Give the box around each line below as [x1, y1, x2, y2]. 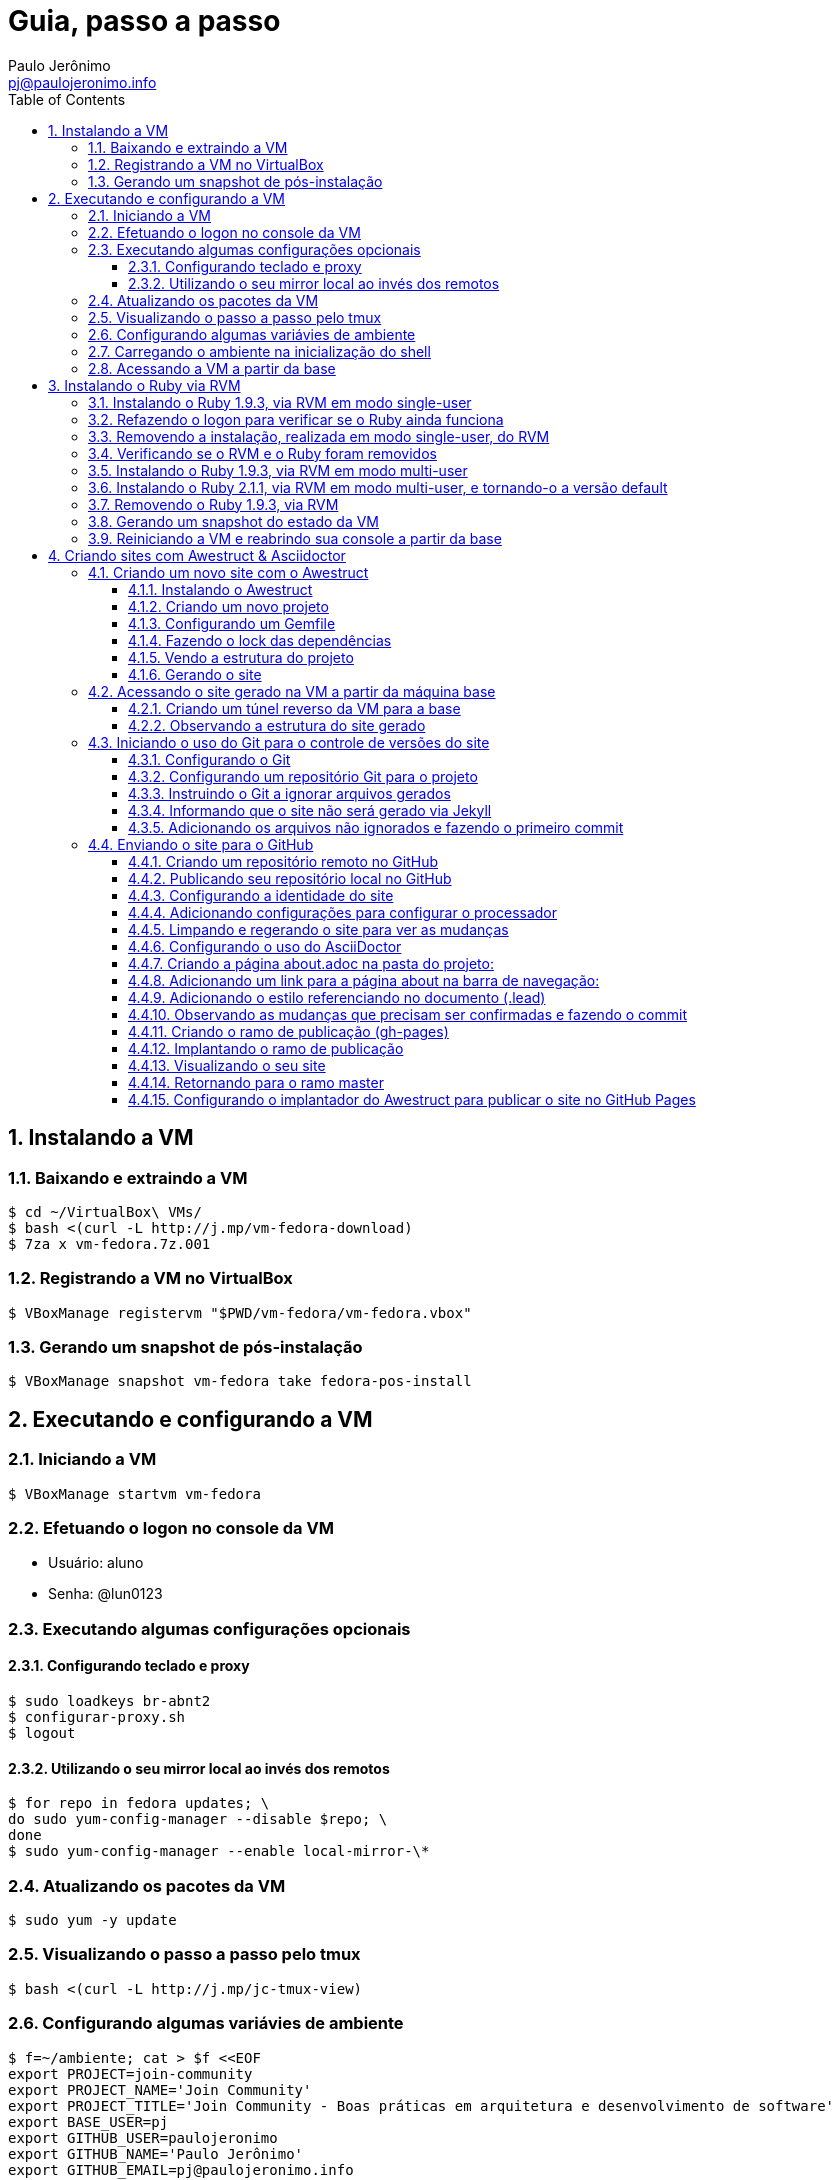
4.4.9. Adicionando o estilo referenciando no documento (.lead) [128, 988, 546, 1006]
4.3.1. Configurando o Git [128, 750, 291, 768]
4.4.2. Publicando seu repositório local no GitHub [128, 869, 452, 887]
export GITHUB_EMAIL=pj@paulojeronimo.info [8, 2161, 354, 2178]
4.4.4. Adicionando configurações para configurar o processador [128, 903, 558, 921]
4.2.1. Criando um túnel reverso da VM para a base [128, 699, 461, 717]
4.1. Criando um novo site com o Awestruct [88, 563, 369, 581]
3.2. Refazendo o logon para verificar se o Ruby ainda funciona [88, 410, 504, 428]
